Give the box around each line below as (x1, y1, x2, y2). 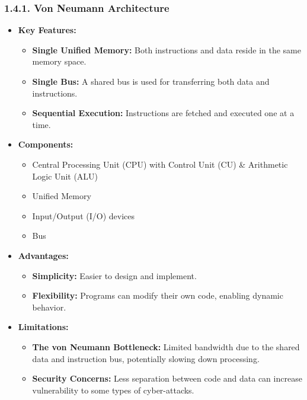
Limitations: (18, 321, 69, 333)
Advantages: (18, 249, 69, 261)
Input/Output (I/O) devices (32, 209, 135, 222)
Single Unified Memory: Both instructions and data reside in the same (32, 43, 302, 56)
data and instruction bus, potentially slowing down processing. (32, 352, 260, 364)
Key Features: (18, 24, 76, 36)
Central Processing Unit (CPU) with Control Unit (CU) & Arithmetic (32, 158, 288, 170)
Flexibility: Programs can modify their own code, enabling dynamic (32, 289, 283, 302)
